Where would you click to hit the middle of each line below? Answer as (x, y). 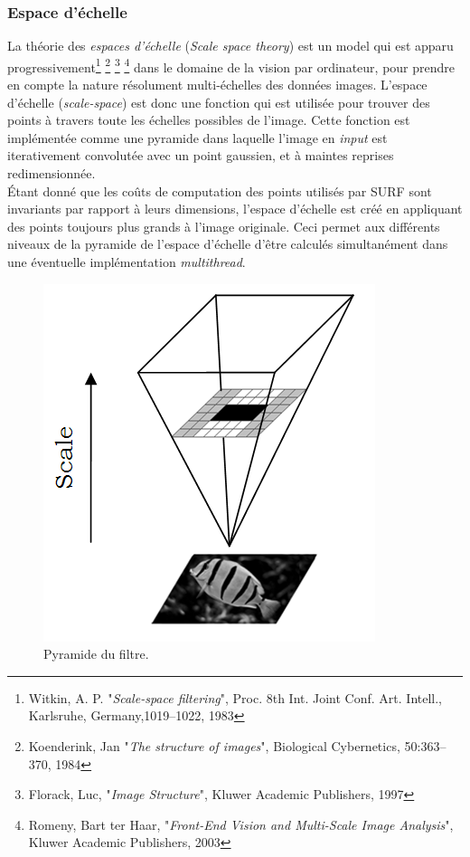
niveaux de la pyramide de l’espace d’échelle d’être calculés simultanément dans (228, 244)
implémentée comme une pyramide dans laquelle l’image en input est (197, 137)
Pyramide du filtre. (96, 654)
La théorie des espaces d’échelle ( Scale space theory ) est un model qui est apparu (230, 46)
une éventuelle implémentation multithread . (127, 262)
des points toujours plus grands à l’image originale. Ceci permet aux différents (224, 226)
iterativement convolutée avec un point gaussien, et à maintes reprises (201, 155)
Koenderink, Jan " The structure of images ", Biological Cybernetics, (214, 745)
